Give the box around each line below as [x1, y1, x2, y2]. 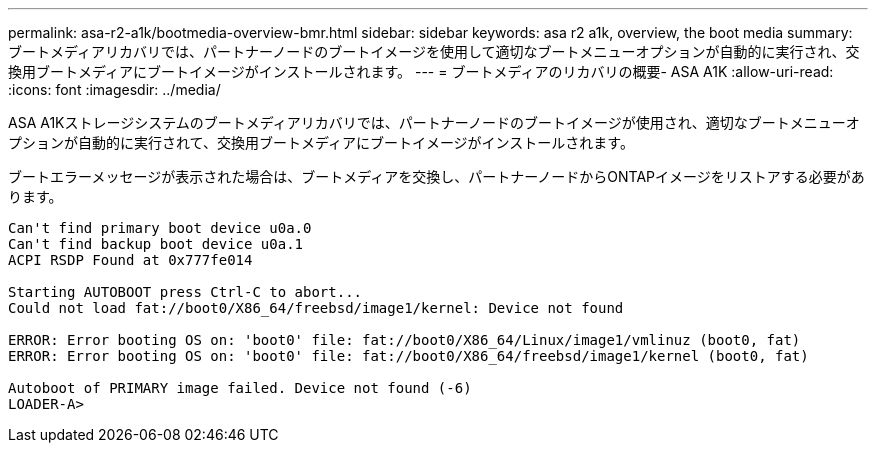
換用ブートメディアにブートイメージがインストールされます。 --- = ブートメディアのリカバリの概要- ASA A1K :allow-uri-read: [8, 63, 834, 80]
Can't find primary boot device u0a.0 [8, 220, 312, 236]
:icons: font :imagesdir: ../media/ [8, 81, 221, 98]
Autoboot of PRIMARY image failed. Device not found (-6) [8, 380, 472, 396]
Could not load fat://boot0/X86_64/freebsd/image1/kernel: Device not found [8, 300, 624, 316]
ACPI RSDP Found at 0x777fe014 [8, 252, 253, 268]
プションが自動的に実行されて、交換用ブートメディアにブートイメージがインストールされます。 [8, 134, 634, 151]
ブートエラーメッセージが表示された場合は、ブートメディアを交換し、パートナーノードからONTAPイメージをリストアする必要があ [8, 168, 865, 185]
